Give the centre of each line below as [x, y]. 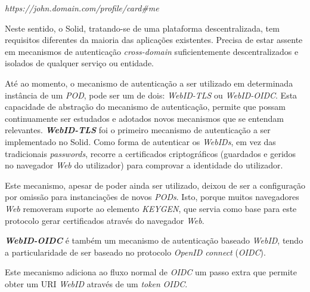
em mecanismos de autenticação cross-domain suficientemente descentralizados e [152, 51]
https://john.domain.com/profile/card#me [82, 8]
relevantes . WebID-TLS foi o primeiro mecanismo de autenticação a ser [138, 130]
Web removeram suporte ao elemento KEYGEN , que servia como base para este [151, 208]
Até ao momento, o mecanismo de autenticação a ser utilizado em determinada [149, 83]
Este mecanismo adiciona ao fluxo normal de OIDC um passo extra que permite [151, 272]
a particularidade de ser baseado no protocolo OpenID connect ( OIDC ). [135, 252]
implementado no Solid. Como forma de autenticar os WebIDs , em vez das [140, 141]
